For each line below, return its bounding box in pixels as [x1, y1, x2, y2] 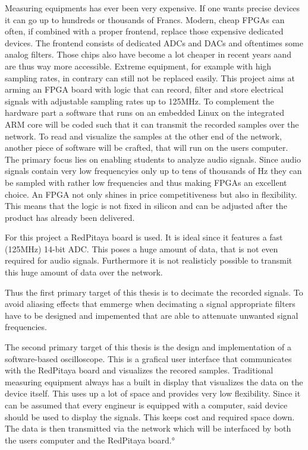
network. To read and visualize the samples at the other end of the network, [5, 129, 282, 142]
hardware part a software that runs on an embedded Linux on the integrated [5, 106, 284, 119]
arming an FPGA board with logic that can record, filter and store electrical [5, 83, 284, 96]
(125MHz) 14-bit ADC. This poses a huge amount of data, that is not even [5, 242, 278, 255]
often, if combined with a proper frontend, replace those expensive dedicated [5, 25, 284, 37]
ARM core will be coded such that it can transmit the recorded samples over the [5, 118, 299, 130]
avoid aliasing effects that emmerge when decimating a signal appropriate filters [5, 297, 296, 310]
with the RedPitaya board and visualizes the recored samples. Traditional [5, 364, 274, 376]
